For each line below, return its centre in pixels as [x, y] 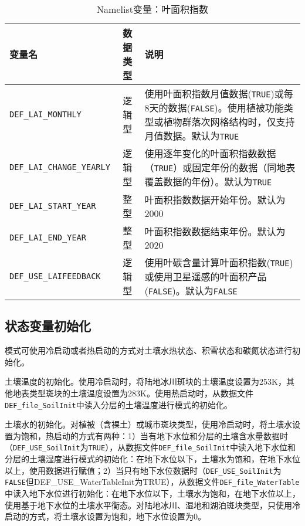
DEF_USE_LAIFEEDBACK [55, 276]
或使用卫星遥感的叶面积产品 [206, 276]
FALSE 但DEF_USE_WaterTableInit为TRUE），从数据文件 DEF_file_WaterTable [152, 482]
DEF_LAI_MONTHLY [45, 114]
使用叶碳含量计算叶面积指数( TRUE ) [219, 262]
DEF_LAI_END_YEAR [48, 237]
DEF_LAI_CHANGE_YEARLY [60, 167]
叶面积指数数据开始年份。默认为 [215, 199]
